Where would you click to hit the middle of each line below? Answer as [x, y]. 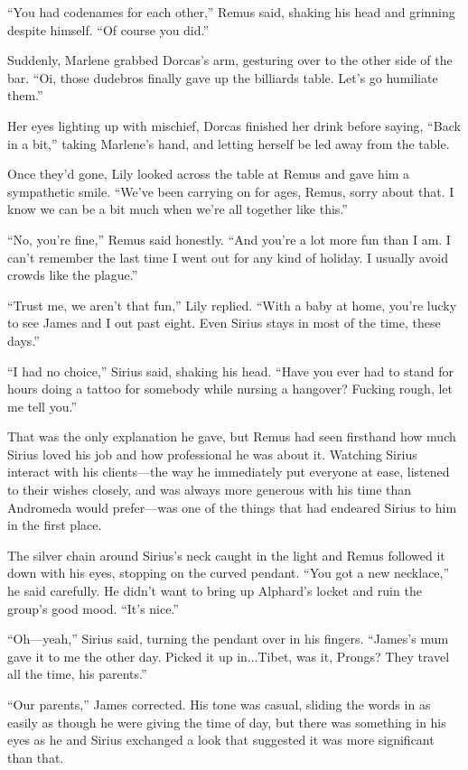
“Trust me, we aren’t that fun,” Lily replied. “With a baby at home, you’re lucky [232, 305]
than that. [36, 757]
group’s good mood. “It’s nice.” [93, 608]
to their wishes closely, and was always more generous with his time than [210, 490]
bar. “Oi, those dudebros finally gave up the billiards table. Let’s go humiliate [223, 77]
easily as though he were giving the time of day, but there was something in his [227, 722]
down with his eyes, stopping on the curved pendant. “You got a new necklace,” [229, 573]
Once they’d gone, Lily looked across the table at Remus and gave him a [209, 174]
